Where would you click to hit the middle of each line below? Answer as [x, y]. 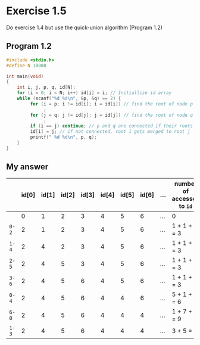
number [186, 184]
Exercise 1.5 [36, 11]
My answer [27, 167]
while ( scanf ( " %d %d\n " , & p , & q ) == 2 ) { [69, 98]
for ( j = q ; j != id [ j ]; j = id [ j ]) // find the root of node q [112, 115]
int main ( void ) [25, 76]
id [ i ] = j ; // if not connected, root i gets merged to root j [110, 132]
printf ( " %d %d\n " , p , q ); [63, 137]
